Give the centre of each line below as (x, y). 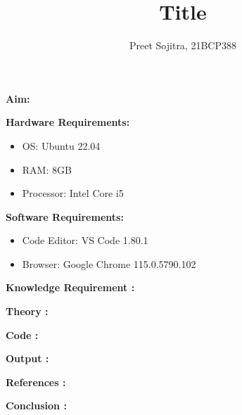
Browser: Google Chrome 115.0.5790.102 (109, 263)
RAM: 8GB (47, 169)
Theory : (27, 311)
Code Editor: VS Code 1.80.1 (85, 240)
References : (36, 382)
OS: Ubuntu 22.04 (61, 145)
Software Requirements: (65, 216)
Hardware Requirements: (68, 122)
